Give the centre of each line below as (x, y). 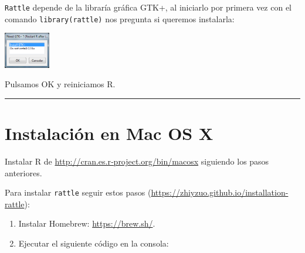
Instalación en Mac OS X (109, 133)
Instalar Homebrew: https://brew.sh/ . (87, 223)
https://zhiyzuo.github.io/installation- (220, 192)
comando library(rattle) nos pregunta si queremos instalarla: (120, 18)
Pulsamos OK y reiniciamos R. (60, 84)
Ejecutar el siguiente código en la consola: (94, 243)
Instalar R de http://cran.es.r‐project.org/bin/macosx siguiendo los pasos (137, 161)
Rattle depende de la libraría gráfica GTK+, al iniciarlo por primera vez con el (148, 7)
